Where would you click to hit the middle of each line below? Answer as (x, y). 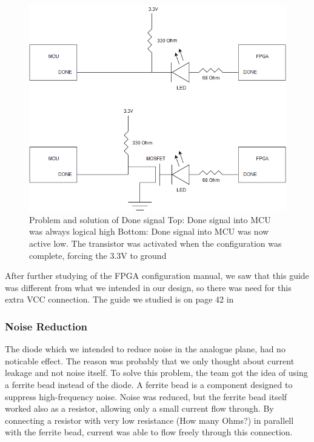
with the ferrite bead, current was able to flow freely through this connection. (149, 432)
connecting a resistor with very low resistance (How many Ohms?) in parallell (149, 420)
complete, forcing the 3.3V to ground (98, 255)
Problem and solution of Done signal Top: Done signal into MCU (150, 219)
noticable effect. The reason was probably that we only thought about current (150, 360)
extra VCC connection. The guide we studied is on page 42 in (119, 299)
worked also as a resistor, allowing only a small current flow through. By (139, 408)
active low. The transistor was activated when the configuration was (155, 243)
